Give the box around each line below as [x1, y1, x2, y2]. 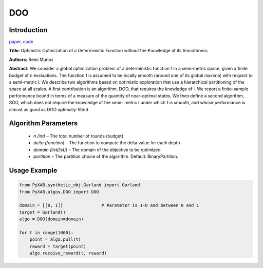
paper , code [9, 39, 34, 45]
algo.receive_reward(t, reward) [29, 250, 107, 256]
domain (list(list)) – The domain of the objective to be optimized [33, 147, 161, 153]
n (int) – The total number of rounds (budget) [33, 133, 124, 139]
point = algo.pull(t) [29, 237, 81, 242]
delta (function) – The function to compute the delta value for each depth [33, 140, 180, 146]
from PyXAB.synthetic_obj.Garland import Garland [19, 182, 140, 188]
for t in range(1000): [19, 230, 74, 235]
